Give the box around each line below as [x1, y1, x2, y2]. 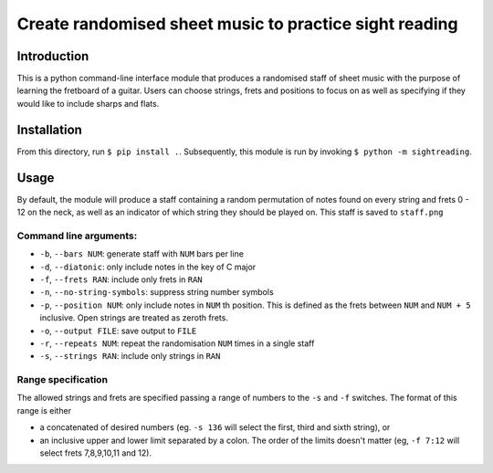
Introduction [16, 48, 89, 64]
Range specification [16, 373, 109, 386]
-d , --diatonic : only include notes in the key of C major [39, 261, 257, 272]
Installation [16, 121, 82, 137]
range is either [16, 405, 72, 415]
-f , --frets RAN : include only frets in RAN [39, 274, 203, 285]
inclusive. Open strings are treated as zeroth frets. [39, 312, 228, 323]
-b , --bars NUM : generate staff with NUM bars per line [39, 248, 244, 259]
